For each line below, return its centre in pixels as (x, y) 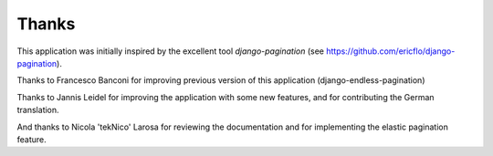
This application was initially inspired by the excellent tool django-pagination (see (170, 51)
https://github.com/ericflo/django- (390, 51)
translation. (38, 110)
